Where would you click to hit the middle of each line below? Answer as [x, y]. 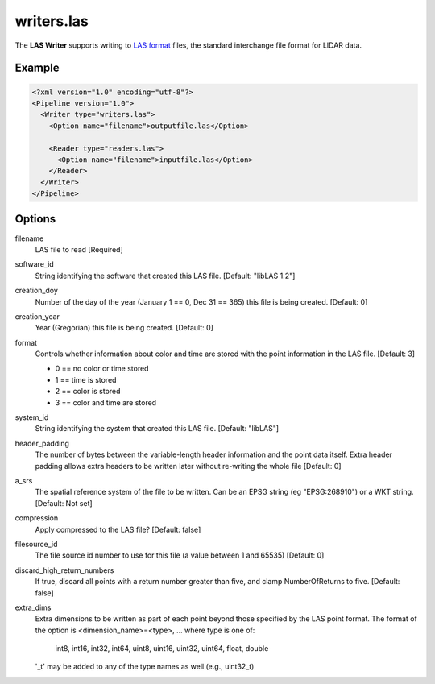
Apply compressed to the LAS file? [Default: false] [118, 529]
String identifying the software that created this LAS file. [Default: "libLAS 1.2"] [165, 276]
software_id [34, 264]
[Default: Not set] [64, 503]
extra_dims [33, 607]
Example [37, 68]
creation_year [37, 316]
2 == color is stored [88, 392]
